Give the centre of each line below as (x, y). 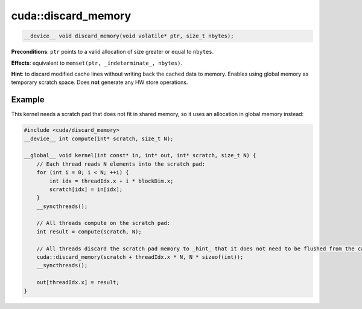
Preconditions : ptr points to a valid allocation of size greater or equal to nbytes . (113, 52)
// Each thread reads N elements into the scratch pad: (121, 164)
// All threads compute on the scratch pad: (103, 223)
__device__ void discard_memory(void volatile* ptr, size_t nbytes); (129, 36)
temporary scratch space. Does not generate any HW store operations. (100, 82)
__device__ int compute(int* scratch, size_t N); (99, 138)
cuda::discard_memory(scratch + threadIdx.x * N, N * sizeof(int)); (140, 257)
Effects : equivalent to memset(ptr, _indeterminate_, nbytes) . (97, 63)
